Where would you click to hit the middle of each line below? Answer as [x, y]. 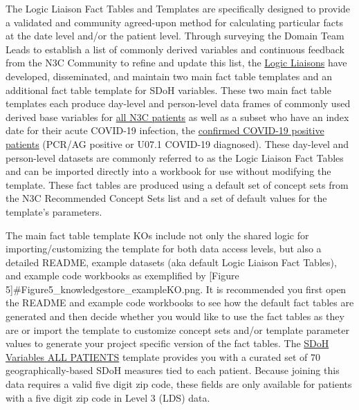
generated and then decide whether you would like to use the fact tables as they [175, 316]
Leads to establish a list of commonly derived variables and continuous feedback [175, 49]
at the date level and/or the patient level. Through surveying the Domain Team [175, 36]
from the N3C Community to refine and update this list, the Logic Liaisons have [176, 63]
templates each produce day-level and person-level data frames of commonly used [178, 103]
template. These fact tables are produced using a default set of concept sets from [177, 184]
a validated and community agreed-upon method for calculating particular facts [174, 22]
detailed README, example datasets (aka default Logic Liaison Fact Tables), [171, 262]
